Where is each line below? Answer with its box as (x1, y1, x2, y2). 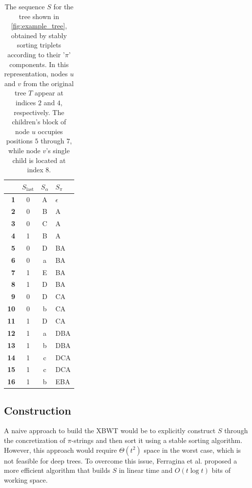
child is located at (12, 155, 66, 165)
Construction (4, 402, 71, 418)
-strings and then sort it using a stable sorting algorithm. (71, 435, 243, 445)
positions (6, 136, 33, 146)
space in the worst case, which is (144, 444, 241, 455)
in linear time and (119, 465, 173, 475)
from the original (23, 78, 74, 88)
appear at (34, 88, 63, 98)
